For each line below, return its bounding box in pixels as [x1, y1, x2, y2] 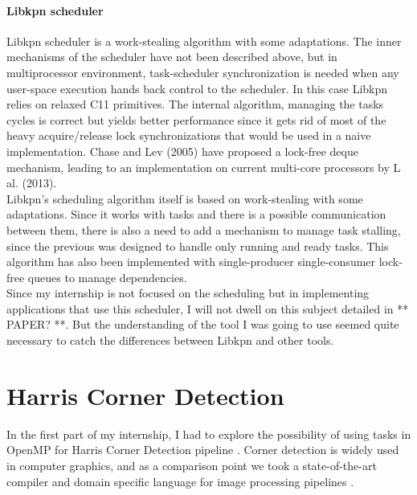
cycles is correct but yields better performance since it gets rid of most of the [6, 111, 386, 128]
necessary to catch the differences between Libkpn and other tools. [6, 332, 334, 349]
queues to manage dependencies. [27, 268, 187, 285]
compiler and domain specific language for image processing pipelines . [6, 472, 354, 489]
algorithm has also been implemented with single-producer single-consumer [6, 253, 376, 270]
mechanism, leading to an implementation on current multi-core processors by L [6, 158, 401, 175]
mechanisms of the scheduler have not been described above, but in [6, 48, 337, 65]
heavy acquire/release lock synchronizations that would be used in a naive [6, 127, 371, 144]
